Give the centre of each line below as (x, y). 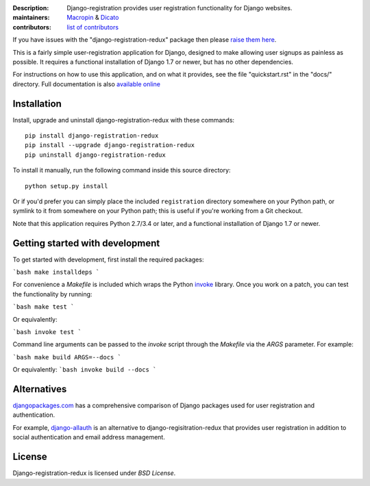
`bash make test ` (44, 307)
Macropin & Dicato (93, 18)
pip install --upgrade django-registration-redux (110, 145)
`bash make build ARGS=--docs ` (67, 357)
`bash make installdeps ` (56, 272)
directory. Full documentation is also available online (87, 84)
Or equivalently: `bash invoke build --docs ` (85, 370)
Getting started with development (86, 243)
